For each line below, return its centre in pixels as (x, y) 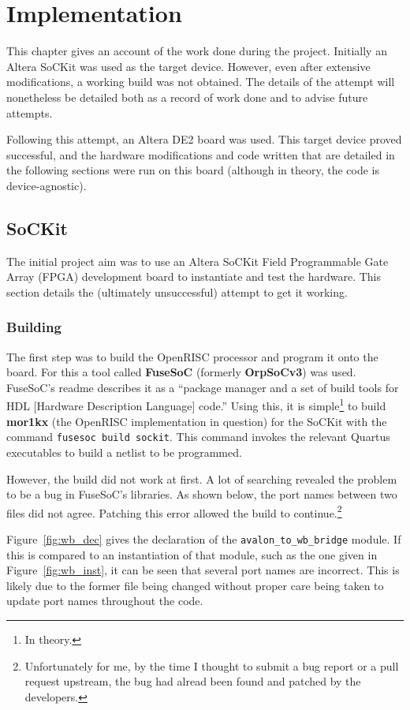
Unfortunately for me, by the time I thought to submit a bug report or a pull (212, 665)
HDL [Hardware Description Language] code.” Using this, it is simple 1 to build (196, 405)
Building (34, 327)
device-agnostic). (47, 185)
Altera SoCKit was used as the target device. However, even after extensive (188, 66)
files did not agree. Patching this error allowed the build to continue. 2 (174, 511)
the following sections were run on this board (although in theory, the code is (193, 170)
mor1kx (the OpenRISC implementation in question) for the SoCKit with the (197, 421)
